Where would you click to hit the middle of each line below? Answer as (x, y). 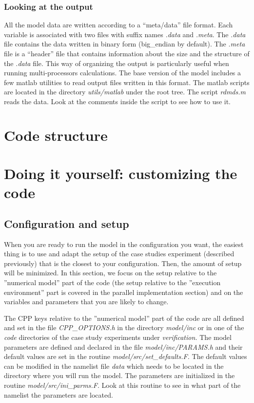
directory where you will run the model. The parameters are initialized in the (119, 375)
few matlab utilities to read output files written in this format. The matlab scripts (127, 82)
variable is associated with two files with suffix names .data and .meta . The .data (125, 34)
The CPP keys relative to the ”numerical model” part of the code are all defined (124, 318)
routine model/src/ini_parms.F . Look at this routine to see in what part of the (122, 385)
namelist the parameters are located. (59, 394)
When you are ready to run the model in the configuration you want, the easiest (124, 244)
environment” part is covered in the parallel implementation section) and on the (124, 292)
